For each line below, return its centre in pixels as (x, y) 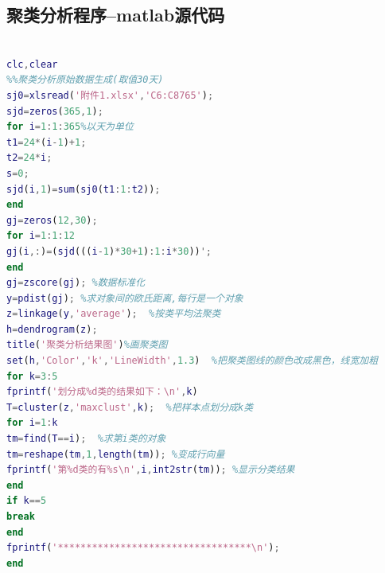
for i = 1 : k (32, 423)
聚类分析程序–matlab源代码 (116, 15)
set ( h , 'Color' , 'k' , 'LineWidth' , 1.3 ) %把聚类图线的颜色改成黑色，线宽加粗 (192, 361)
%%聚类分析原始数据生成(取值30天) (85, 80)
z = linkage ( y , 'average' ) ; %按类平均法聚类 (114, 314)
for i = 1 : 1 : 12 (41, 236)
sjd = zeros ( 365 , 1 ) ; (55, 111)
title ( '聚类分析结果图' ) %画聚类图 (87, 345)
